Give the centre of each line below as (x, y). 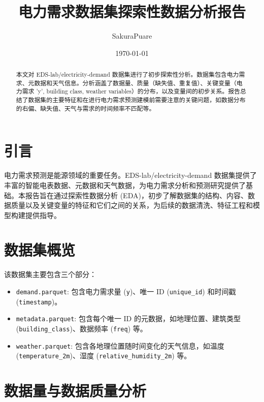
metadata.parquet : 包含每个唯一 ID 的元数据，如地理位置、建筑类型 (128, 318)
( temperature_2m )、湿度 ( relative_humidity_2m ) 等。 (104, 355)
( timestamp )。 (39, 301)
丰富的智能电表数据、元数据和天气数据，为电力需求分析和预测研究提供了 (125, 185)
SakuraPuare (132, 36)
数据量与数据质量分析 (75, 391)
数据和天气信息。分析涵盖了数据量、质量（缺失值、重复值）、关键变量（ (135, 83)
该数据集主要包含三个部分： (50, 274)
